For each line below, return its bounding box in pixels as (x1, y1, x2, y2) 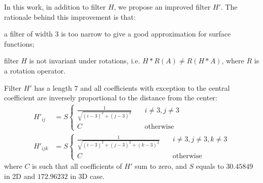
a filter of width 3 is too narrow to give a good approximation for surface (4, 28, 231, 39)
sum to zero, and (135, 161, 187, 171)
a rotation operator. (4, 65, 66, 76)
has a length (34, 82, 72, 93)
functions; (4, 38, 34, 49)
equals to (196, 161, 224, 171)
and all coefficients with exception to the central (80, 82, 230, 93)
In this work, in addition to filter (4, 2, 106, 12)
